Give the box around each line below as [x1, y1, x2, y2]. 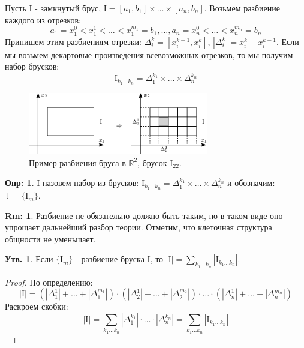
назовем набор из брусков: [42, 176, 139, 189]
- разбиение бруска [76, 253, 145, 265]
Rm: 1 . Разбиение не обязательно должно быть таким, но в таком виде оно [5, 209, 283, 221]
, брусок [137, 156, 167, 169]
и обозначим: [227, 176, 275, 189]
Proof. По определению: [5, 275, 93, 288]
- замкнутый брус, [35, 2, 101, 14]
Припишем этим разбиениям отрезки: [5, 35, 142, 47]
